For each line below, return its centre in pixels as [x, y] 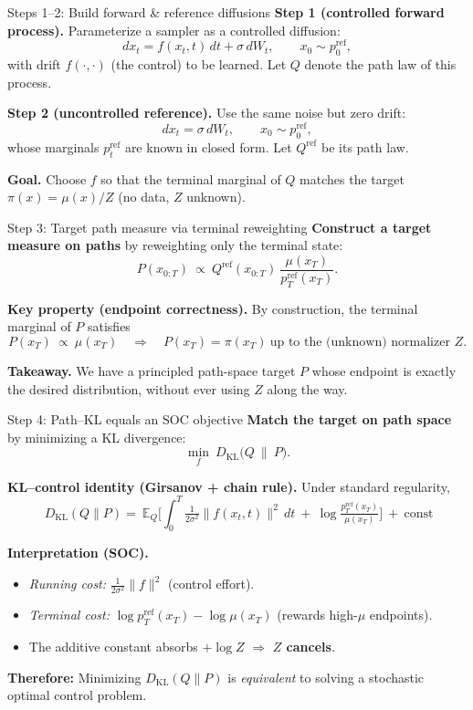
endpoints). [401, 615]
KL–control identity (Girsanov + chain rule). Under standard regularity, [229, 486]
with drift [34, 64]
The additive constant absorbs [113, 646]
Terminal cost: [69, 615]
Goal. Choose [47, 178]
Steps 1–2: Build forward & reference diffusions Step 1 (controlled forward [226, 12]
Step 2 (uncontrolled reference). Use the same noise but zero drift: [207, 113]
